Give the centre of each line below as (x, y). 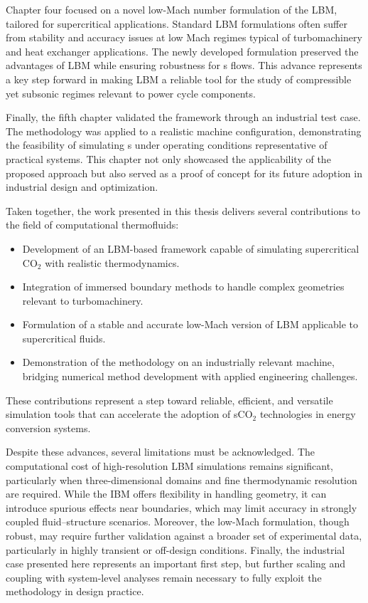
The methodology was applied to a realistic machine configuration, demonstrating (184, 131)
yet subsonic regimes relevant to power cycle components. (131, 93)
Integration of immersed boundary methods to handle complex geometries (183, 287)
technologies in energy (308, 414)
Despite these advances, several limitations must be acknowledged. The (161, 452)
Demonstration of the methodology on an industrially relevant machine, (178, 362)
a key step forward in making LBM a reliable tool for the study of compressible (179, 79)
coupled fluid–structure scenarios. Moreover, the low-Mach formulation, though (178, 521)
